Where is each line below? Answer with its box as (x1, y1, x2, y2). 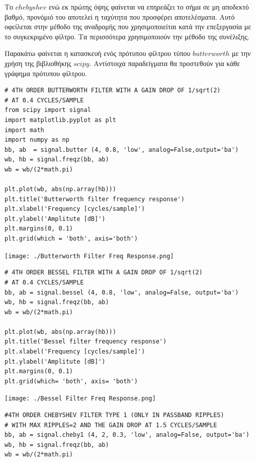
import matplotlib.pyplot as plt (5, 116, 116, 124)
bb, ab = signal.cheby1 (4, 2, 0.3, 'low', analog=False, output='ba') (5, 431, 249, 439)
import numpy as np (5, 136, 69, 144)
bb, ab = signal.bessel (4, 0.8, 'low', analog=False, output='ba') (5, 288, 239, 296)
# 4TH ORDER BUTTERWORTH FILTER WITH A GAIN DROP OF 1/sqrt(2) (5, 87, 221, 94)
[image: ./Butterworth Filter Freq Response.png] (5, 252, 174, 260)
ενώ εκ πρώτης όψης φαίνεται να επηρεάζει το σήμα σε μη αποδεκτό (48, 2, 249, 12)
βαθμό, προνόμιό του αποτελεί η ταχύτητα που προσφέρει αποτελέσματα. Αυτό (5, 11, 235, 22)
